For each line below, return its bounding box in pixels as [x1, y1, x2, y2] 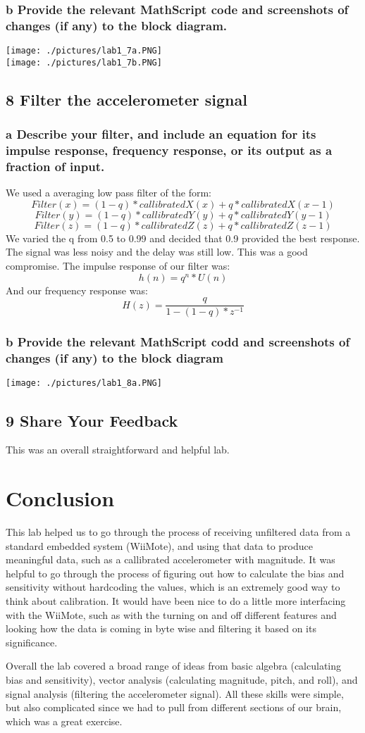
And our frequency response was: [6, 282, 148, 297]
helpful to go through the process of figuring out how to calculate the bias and [6, 565, 345, 580]
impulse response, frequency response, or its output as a [6, 142, 333, 159]
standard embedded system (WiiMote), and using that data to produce [6, 538, 313, 553]
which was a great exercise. [6, 713, 123, 728]
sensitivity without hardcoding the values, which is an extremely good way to [6, 579, 340, 594]
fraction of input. [6, 158, 105, 175]
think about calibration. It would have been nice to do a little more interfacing [6, 594, 346, 608]
